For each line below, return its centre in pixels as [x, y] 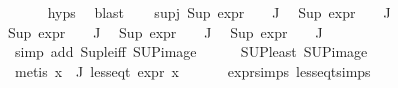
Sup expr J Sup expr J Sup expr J [165, 31]
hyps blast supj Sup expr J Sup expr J [219, 12]
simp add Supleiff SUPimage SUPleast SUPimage [191, 51]
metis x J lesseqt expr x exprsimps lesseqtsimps [192, 70]
